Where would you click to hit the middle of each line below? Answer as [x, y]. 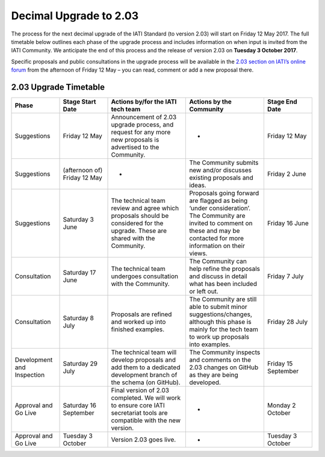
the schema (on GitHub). [146, 382]
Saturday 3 [79, 220]
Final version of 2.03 [140, 390]
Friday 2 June [286, 174]
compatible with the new [146, 420]
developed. [205, 382]
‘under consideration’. [220, 208]
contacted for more [216, 238]
